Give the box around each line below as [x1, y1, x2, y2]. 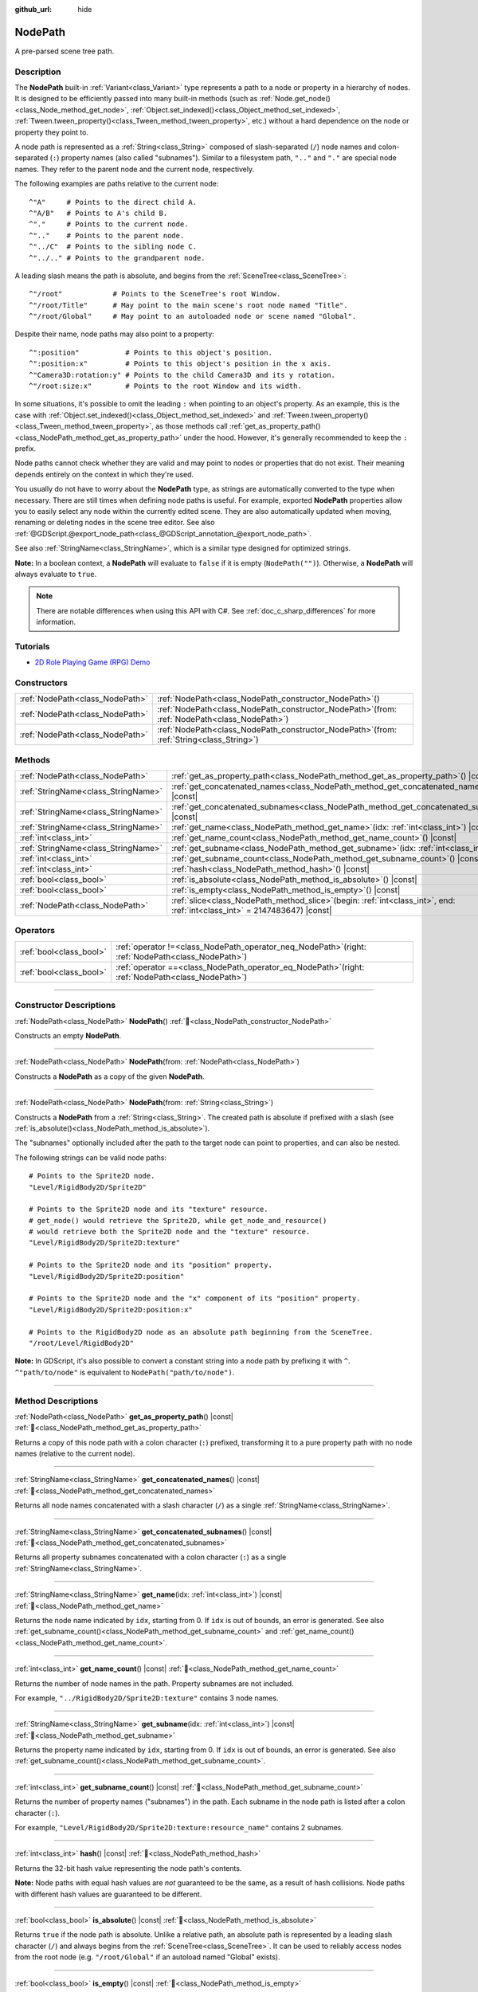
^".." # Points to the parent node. [29, 231, 185, 240]
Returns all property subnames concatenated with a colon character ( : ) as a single [14, 1552, 287, 1562]
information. [36, 618, 76, 627]
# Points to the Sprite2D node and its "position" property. [29, 1261, 272, 1270]
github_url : [14, 5, 52, 14]
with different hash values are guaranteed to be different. [14, 1889, 202, 1899]
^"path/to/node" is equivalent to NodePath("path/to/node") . [14, 1367, 235, 1377]
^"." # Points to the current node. [29, 220, 189, 229]
